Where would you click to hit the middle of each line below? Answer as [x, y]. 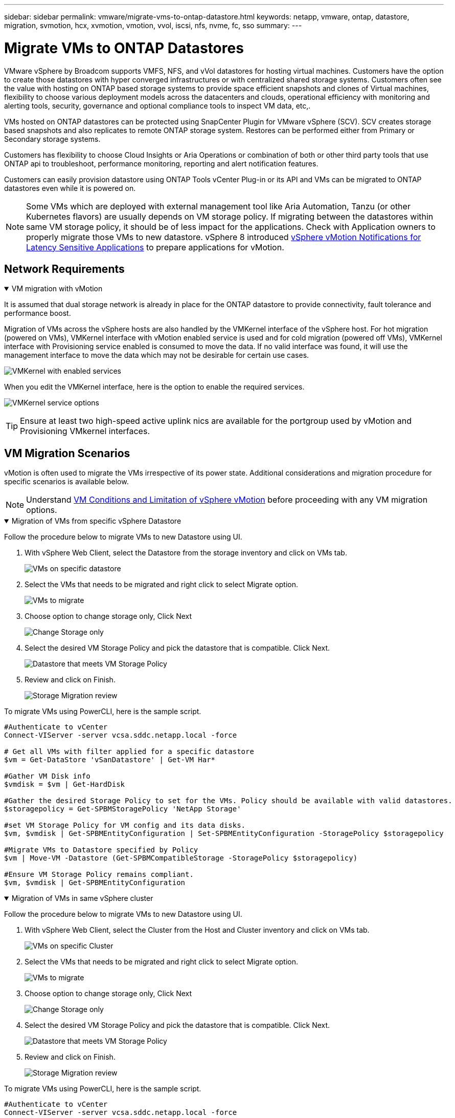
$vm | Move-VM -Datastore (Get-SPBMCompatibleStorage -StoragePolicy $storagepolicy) [181, 858]
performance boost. [38, 313]
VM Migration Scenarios [67, 453]
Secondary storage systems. [52, 139]
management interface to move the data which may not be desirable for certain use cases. [157, 355]
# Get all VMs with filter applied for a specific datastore [129, 752]
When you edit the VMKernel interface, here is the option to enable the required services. [154, 387]
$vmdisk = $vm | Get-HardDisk [65, 784]
